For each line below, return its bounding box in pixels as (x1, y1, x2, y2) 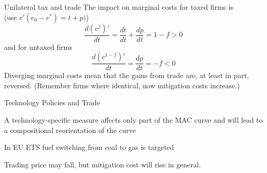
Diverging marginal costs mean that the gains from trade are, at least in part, (4, 70, 249, 81)
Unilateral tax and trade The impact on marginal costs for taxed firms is (4, 2, 234, 12)
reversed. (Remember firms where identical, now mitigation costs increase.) (4, 80, 240, 90)
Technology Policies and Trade (4, 97, 100, 108)
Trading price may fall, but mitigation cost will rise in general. (4, 159, 201, 169)
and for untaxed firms (4, 41, 72, 52)
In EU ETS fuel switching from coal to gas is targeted (4, 142, 174, 152)
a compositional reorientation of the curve (4, 124, 136, 135)
